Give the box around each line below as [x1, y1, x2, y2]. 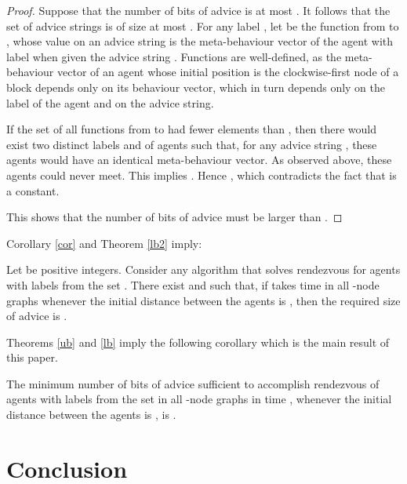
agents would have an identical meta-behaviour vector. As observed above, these [6, 151, 392, 168]
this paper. [6, 349, 58, 366]
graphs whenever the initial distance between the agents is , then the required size [6, 292, 401, 308]
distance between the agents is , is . [6, 406, 176, 423]
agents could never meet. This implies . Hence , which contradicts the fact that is [6, 166, 397, 183]
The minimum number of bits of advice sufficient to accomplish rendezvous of [6, 375, 380, 391]
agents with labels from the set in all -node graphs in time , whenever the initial [6, 391, 392, 407]
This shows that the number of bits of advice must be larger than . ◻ [6, 209, 343, 225]
